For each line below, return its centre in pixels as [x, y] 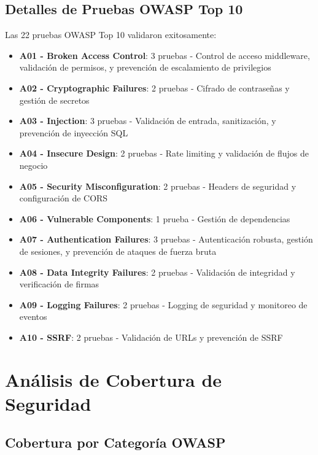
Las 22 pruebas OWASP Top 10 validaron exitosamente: [111, 35]
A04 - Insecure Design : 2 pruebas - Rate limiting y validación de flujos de [164, 153]
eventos [33, 317]
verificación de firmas [59, 284]
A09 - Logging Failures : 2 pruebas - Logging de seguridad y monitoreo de [163, 304]
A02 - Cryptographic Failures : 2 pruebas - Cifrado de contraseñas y [154, 87]
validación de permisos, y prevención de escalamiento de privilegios [145, 67]
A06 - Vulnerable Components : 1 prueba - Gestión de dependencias [155, 218]
